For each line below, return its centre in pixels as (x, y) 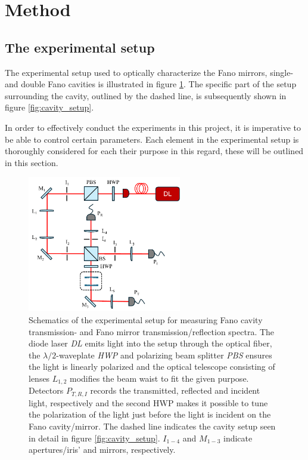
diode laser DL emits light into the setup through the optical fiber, (150, 343)
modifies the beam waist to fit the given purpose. (159, 378)
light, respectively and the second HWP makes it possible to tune (148, 402)
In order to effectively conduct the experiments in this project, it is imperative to (153, 127)
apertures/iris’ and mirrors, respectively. (102, 450)
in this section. (32, 162)
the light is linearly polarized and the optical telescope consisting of (152, 367)
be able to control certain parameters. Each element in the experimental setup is (152, 139)
